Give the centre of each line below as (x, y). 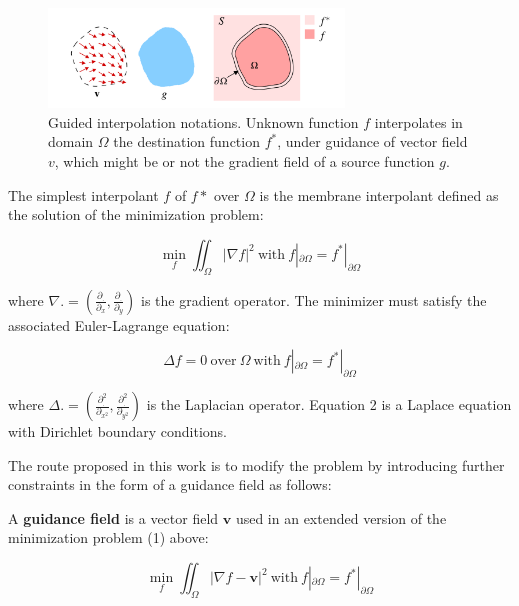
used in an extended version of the (341, 517)
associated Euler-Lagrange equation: (119, 324)
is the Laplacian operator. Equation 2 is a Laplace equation (329, 404)
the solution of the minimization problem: (136, 214)
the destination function (186, 141)
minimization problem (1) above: (108, 537)
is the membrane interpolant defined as (379, 194)
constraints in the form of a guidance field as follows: (170, 484)
